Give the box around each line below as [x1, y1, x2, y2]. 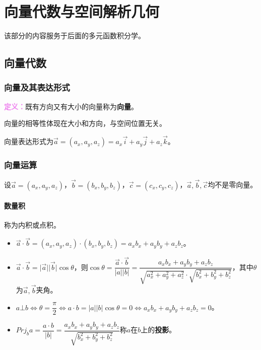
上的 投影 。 [141, 324, 176, 335]
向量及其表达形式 [4, 81, 70, 94]
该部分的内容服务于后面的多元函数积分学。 [4, 30, 145, 41]
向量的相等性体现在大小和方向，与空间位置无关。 [4, 118, 166, 128]
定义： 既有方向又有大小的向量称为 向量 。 [4, 101, 138, 111]
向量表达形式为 [4, 136, 53, 147]
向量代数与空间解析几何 [4, 1, 160, 22]
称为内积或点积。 [4, 220, 60, 230]
